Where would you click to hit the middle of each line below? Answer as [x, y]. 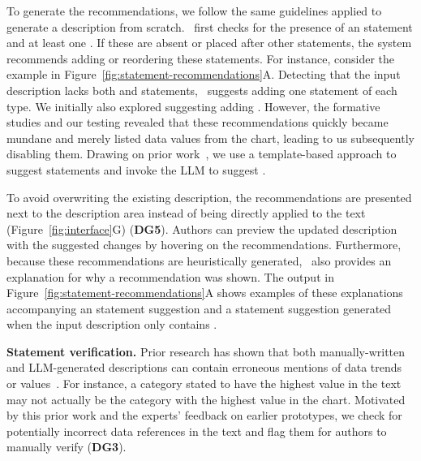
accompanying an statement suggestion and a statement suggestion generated [199, 308]
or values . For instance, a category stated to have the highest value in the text [204, 383]
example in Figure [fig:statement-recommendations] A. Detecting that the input [204, 74]
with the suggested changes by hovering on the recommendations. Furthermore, [204, 245]
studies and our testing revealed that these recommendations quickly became [198, 122]
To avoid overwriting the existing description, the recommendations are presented [209, 197]
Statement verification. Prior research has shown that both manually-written [206, 351]
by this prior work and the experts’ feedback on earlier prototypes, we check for [204, 415]
